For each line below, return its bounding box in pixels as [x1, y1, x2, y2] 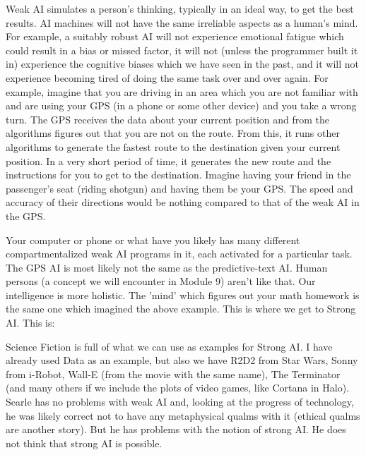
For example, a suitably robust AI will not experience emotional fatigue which [6, 29, 344, 44]
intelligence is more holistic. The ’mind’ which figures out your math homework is [6, 287, 360, 302]
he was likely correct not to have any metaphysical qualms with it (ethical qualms [6, 408, 360, 423]
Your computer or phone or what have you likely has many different [6, 232, 300, 247]
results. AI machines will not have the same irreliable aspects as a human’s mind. [6, 15, 358, 30]
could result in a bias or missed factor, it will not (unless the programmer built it [6, 42, 358, 57]
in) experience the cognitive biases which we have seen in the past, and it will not [6, 56, 360, 71]
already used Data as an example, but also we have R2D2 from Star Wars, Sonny [6, 353, 358, 368]
